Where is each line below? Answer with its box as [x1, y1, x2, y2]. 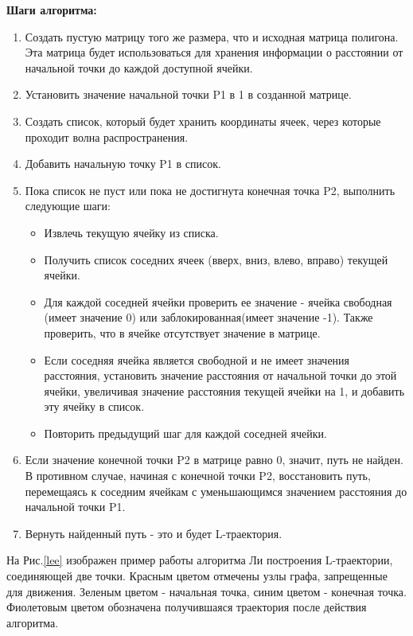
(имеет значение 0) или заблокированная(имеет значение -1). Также [44, 309, 373, 326]
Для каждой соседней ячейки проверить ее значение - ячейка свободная [44, 293, 392, 310]
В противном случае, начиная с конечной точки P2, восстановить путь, [25, 467, 371, 484]
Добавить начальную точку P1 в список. [25, 155, 221, 172]
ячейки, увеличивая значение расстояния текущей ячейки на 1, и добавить [44, 382, 405, 399]
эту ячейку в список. [44, 398, 145, 415]
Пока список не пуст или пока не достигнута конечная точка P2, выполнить [25, 181, 395, 198]
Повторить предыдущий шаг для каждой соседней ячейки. [44, 424, 327, 441]
